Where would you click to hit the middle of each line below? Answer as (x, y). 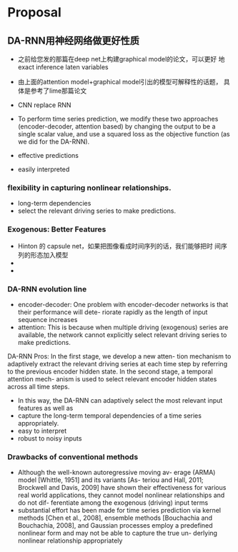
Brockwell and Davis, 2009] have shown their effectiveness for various (122, 488)
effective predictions (48, 155)
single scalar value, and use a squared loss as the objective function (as (124, 134)
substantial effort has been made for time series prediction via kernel (119, 511)
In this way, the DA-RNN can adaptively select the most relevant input (120, 400)
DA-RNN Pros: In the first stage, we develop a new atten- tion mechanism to (119, 356)
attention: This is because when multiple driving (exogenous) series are (123, 327)
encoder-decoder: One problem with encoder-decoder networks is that (123, 304)
